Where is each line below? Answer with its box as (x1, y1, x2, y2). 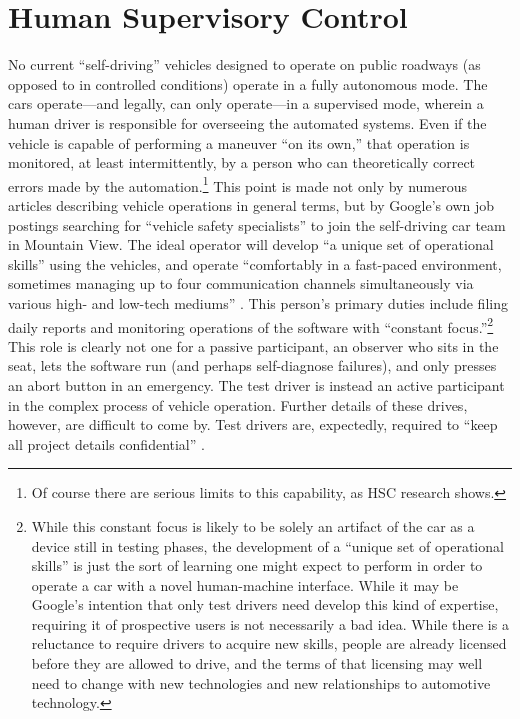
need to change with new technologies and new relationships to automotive (31, 672, 491, 693)
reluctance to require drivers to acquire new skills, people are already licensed (31, 633, 507, 654)
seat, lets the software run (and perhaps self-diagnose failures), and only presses (8, 355, 497, 376)
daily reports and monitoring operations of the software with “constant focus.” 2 (8, 313, 494, 337)
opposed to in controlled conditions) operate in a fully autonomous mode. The (8, 73, 488, 94)
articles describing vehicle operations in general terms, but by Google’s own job (8, 194, 495, 215)
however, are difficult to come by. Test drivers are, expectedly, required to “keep (8, 414, 498, 435)
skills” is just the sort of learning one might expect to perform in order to (31, 555, 483, 576)
